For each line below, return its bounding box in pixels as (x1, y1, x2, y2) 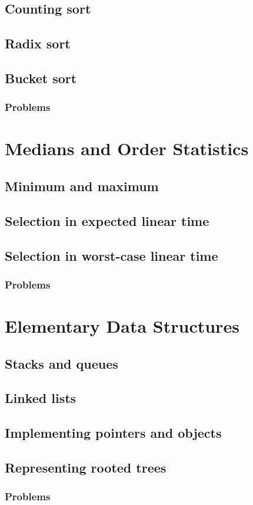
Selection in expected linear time (5, 211, 209, 229)
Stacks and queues (5, 354, 118, 372)
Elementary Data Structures (5, 313, 239, 337)
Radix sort (5, 34, 71, 53)
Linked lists (5, 389, 76, 407)
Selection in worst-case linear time (5, 246, 218, 264)
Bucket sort (5, 68, 77, 87)
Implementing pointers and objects (5, 424, 222, 442)
